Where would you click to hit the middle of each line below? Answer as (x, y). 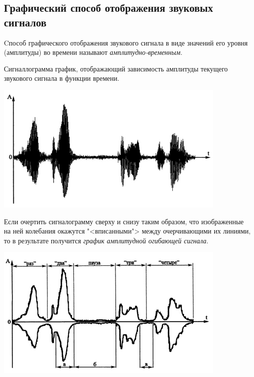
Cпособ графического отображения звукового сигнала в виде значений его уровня (126, 42)
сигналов (25, 22)
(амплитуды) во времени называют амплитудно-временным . (93, 52)
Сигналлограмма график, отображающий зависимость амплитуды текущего (116, 68)
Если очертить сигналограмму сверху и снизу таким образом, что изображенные (124, 221)
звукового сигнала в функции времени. (62, 78)
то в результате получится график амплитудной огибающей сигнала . (106, 240)
